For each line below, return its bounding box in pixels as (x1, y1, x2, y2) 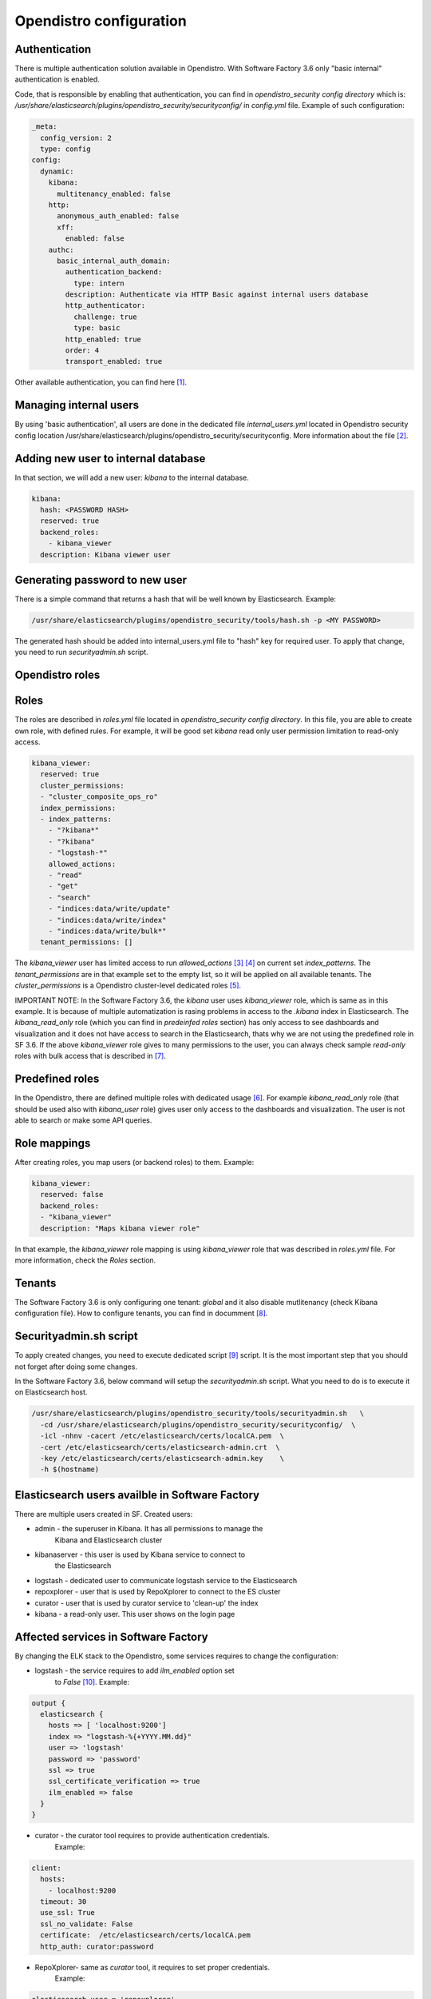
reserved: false (40, 1190, 104, 1199)
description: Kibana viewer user (40, 550, 171, 559)
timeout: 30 (40, 1897, 87, 1906)
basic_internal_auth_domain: (57, 256, 171, 265)
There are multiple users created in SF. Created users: (14, 1509, 193, 1518)
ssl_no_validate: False (40, 1919, 133, 1929)
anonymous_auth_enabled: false (57, 212, 180, 221)
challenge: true (73, 312, 137, 321)
